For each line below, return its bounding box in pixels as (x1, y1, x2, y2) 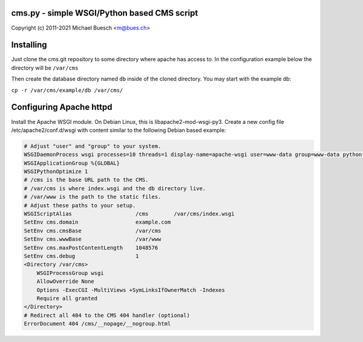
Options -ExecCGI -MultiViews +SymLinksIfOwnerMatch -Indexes (36, 286, 225, 293)
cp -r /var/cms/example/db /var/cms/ (11, 86, 123, 94)
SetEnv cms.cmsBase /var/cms (24, 227, 162, 234)
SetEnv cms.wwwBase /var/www (24, 236, 162, 243)
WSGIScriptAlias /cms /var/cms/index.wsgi (24, 210, 235, 217)
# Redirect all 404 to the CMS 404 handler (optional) (24, 312, 190, 318)
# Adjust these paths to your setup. (24, 202, 136, 208)
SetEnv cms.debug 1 (24, 253, 139, 259)
